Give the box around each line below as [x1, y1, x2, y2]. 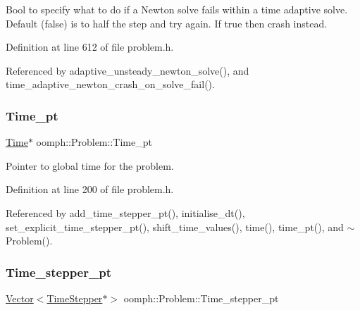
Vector [6, 290, 34, 305]
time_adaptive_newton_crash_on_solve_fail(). [6, 77, 215, 92]
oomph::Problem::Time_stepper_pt [123, 290, 279, 305]
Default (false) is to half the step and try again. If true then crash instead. [6, 15, 328, 30]
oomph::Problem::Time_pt [36, 135, 152, 149]
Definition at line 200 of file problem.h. [6, 182, 174, 197]
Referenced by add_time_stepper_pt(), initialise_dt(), [6, 205, 245, 220]
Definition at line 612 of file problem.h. [6, 39, 174, 54]
